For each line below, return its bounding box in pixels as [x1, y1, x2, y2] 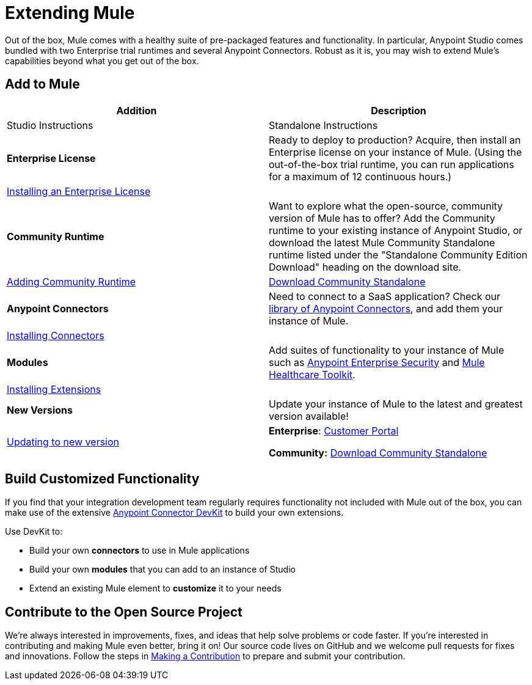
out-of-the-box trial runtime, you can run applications [269, 158, 514, 170]
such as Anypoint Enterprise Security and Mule [269, 356, 485, 368]
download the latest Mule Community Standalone [269, 236, 495, 249]
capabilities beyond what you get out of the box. [5, 55, 199, 66]
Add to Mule [5, 76, 80, 92]
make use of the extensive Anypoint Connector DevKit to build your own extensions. [5, 507, 344, 518]
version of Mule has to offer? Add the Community [269, 211, 495, 224]
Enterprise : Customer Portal [269, 424, 399, 437]
